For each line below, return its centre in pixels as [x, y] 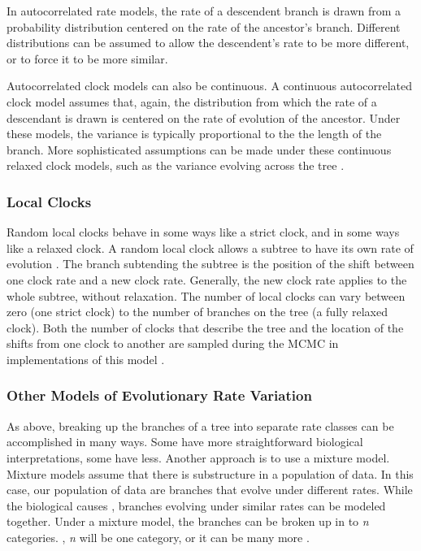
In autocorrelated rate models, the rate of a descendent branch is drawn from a [204, 11]
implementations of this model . [86, 359]
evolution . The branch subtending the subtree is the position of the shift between [210, 264]
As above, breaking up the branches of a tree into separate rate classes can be [200, 425]
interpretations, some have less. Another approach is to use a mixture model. [198, 457]
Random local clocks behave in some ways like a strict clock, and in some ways [203, 232]
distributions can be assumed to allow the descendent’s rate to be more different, [208, 43]
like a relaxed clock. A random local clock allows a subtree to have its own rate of [210, 247]
